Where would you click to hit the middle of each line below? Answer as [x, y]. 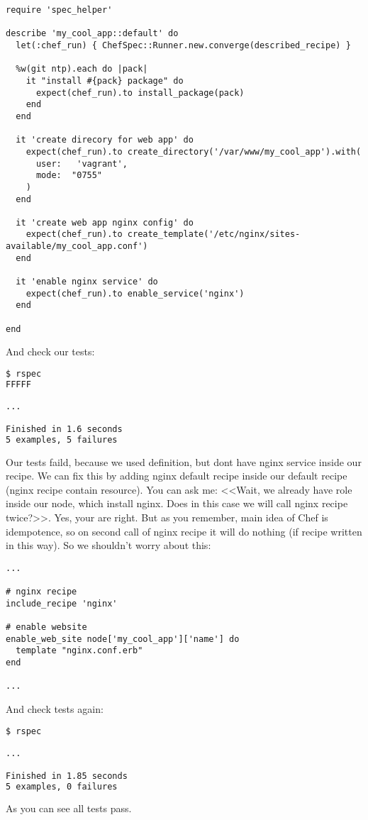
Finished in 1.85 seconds [67, 776]
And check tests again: [55, 709]
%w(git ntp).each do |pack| [82, 69]
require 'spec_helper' [59, 10]
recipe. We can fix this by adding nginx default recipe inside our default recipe [177, 476]
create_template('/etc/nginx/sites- [214, 234]
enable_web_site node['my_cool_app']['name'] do [123, 639]
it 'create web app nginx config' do [105, 222]
